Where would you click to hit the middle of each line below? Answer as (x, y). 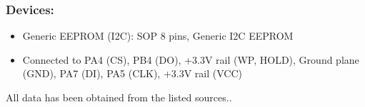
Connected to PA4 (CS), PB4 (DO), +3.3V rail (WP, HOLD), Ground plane (191, 59)
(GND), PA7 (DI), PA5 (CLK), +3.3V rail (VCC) (132, 73)
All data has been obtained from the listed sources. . (119, 97)
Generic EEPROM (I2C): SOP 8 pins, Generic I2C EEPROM (158, 36)
